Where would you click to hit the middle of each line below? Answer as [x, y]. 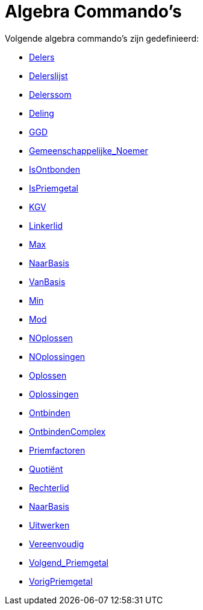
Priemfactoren [57, 450]
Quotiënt [46, 469]
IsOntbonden [55, 169]
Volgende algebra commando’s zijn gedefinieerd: [102, 38]
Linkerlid [46, 225]
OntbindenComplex [67, 431]
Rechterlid [49, 487]
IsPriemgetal [54, 188]
